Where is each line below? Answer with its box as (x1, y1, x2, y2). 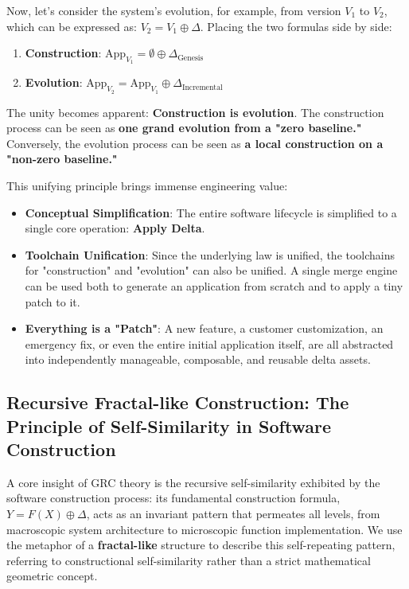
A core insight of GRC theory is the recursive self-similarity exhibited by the (6, 474, 380, 490)
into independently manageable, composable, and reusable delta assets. (25, 351, 371, 368)
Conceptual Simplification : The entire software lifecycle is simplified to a (25, 204, 397, 220)
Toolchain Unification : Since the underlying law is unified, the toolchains (25, 246, 395, 263)
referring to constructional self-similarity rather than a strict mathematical (6, 552, 371, 568)
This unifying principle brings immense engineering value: (6, 177, 288, 193)
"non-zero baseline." (6, 150, 118, 167)
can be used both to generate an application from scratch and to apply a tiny (25, 277, 403, 294)
